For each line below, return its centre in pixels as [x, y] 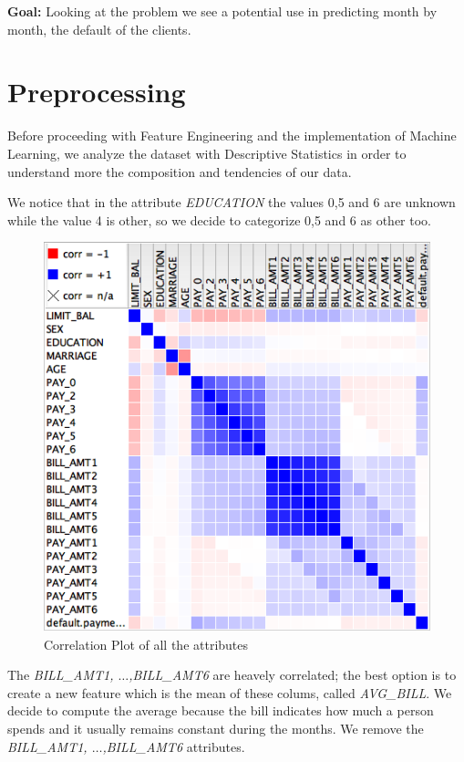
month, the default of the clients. [99, 29]
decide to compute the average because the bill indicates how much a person [221, 710]
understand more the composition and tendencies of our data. [180, 171]
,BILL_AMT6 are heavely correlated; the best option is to [293, 675]
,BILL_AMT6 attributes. [174, 746]
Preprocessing [97, 92]
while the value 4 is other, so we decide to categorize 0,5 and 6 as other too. [219, 219]
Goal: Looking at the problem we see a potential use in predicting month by [222, 11]
